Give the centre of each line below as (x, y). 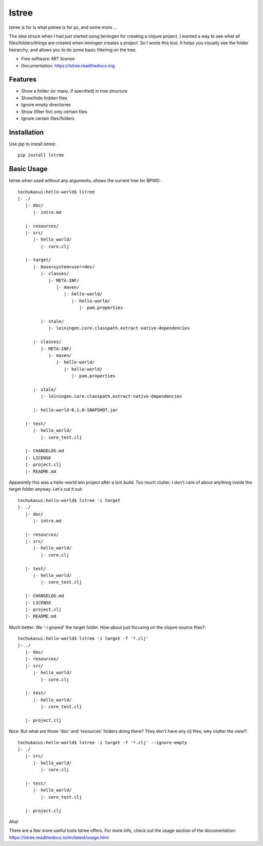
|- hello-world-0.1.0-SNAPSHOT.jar (75, 410)
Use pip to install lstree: (33, 144)
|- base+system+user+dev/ (64, 267)
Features (23, 80)
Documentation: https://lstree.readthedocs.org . (69, 65)
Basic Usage (28, 169)
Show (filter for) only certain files (54, 112)
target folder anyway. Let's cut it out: (46, 489)
